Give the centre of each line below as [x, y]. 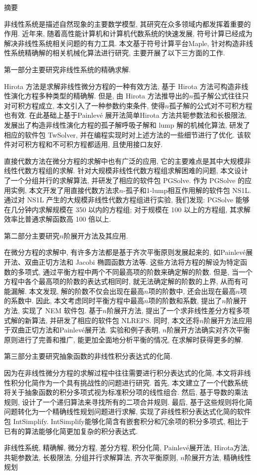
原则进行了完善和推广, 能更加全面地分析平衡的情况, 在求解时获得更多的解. [124, 339]
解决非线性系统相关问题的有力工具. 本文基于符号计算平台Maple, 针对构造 [122, 43]
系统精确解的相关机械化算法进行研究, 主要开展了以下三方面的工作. [118, 53]
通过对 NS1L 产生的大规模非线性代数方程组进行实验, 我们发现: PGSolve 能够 [127, 200]
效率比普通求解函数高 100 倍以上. [58, 219]
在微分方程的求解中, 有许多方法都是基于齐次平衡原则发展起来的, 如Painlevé [125, 252]
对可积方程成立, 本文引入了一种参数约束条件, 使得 [85, 105]
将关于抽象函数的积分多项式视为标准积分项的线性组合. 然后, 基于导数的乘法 [126, 392]
